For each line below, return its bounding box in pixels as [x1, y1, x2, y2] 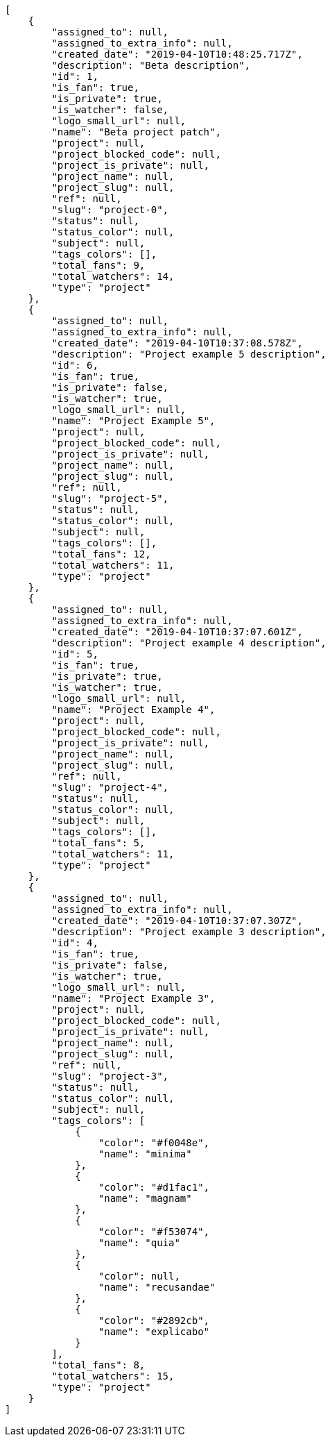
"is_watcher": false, [51, 104, 169, 115]
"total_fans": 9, [51, 260, 146, 271]
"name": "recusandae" [98, 1282, 216, 1293]
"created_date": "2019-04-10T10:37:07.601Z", [51, 626, 303, 637]
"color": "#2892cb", [98, 1315, 210, 1326]
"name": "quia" [98, 1237, 180, 1248]
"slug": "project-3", [51, 1071, 169, 1082]
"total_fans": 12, [51, 548, 151, 560]
